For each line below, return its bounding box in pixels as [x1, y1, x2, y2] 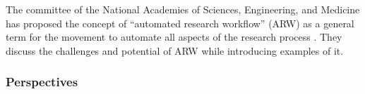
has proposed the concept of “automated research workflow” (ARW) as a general [6, 15, 354, 30]
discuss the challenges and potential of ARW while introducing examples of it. [6, 43, 344, 58]
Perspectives [6, 73, 78, 90]
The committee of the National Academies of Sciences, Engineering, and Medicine [6, 2, 360, 16]
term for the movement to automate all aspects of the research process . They [6, 29, 342, 44]
